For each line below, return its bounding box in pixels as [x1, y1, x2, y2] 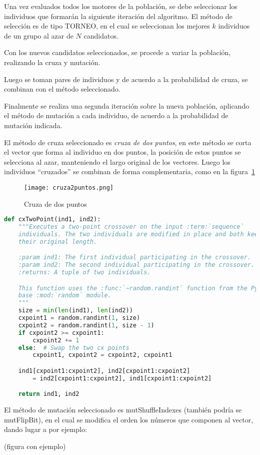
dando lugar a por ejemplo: [4, 424, 87, 434]
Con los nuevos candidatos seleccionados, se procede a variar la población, [4, 47, 231, 58]
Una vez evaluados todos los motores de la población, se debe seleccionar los [4, 1, 237, 11]
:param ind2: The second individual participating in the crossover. [18, 261, 255, 269]
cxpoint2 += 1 [32, 336, 79, 344]
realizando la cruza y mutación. [4, 57, 100, 67]
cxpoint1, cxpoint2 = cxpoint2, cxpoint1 [32, 351, 172, 359]
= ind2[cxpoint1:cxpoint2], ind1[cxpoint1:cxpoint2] [32, 374, 212, 382]
